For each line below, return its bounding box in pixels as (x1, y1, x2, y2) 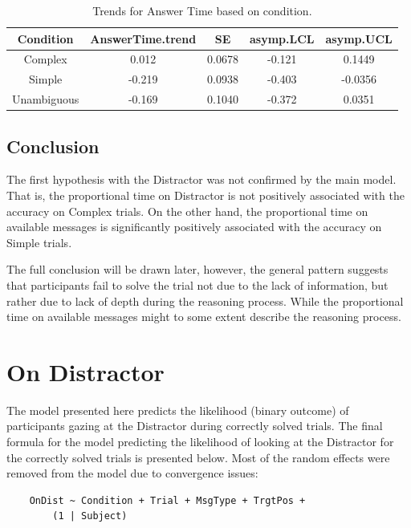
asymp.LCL (250, 30, 315, 47)
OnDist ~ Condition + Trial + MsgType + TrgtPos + (29, 494, 306, 506)
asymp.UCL (325, 30, 393, 47)
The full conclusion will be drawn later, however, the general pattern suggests (6, 261, 389, 278)
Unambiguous (12, 91, 79, 108)
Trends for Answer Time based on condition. (92, 2, 312, 18)
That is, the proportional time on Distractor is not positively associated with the (6, 187, 405, 204)
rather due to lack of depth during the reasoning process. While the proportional (6, 292, 404, 309)
